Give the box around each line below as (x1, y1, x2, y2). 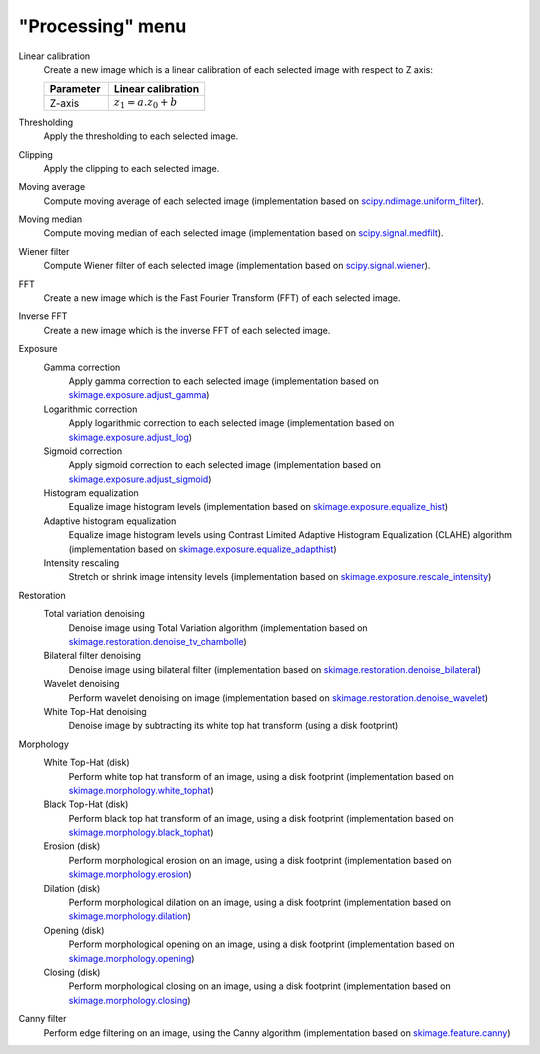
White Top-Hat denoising (43, 705, 147, 717)
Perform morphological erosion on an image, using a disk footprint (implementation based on (68, 854, 452, 866)
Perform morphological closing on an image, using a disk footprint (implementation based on (68, 980, 452, 992)
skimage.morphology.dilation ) (68, 910, 192, 922)
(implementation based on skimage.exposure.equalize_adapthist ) (68, 543, 337, 555)
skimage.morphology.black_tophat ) (68, 826, 214, 839)
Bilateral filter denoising (43, 650, 142, 662)
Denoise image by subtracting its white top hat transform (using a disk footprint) (68, 720, 399, 732)
